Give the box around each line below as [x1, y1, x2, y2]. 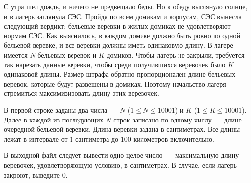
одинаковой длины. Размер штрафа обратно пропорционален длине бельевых [4, 69, 236, 79]
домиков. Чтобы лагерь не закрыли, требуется [107, 49, 245, 60]
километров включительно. [133, 133, 214, 144]
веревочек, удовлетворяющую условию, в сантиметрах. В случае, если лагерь [4, 159, 237, 170]
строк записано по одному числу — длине [113, 114, 242, 124]
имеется [4, 49, 28, 60]
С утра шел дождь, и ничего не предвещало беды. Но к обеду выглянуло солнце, [4, 1, 248, 11]
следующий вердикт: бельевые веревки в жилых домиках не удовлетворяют [4, 21, 231, 31]
